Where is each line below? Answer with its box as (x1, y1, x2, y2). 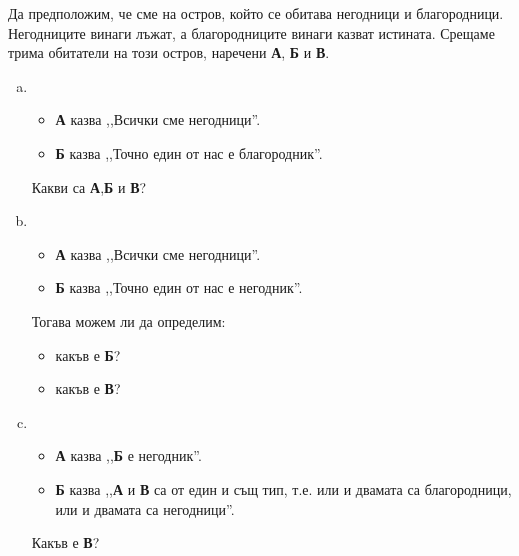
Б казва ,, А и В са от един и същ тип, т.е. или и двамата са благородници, (55, 478, 512, 499)
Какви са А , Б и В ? (31, 176, 147, 197)
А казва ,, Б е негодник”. (55, 445, 202, 466)
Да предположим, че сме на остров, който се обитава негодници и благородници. (8, 3, 504, 23)
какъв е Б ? (55, 344, 121, 365)
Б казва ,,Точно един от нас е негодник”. (55, 277, 303, 298)
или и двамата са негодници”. (55, 498, 235, 519)
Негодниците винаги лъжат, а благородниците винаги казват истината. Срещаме (8, 22, 495, 43)
